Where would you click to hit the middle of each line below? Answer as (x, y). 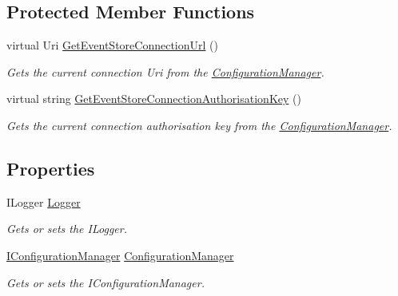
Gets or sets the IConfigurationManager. (105, 282)
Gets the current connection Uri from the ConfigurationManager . (165, 71)
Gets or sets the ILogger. (67, 229)
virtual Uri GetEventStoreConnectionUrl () (112, 45)
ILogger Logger (44, 201)
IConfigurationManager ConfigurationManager (120, 255)
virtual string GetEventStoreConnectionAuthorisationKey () (154, 99)
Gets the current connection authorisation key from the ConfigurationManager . (199, 125)
